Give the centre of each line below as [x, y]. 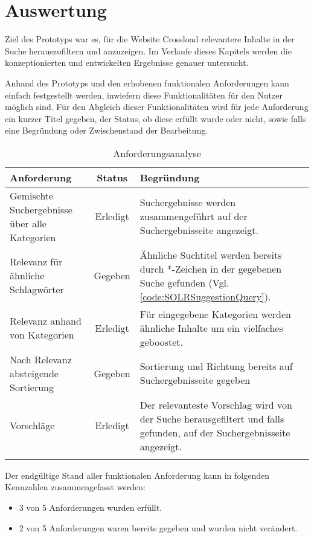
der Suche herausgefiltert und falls [212, 418]
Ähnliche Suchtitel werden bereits [211, 254]
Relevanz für [36, 262]
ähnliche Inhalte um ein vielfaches [211, 328]
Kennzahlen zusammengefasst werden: [75, 487]
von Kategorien [42, 335]
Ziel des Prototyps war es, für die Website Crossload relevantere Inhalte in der [150, 39]
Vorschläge [32, 426]
